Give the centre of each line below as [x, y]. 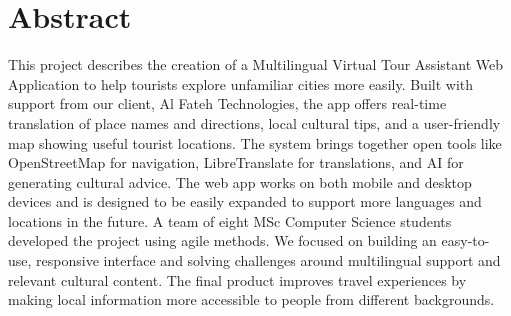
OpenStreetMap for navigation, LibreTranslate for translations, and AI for [236, 162]
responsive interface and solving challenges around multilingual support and [268, 260]
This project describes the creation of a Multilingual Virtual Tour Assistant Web [255, 64]
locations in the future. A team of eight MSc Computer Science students [230, 220]
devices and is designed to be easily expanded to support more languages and [245, 201]
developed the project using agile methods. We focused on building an [222, 240]
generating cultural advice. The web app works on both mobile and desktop [240, 181]
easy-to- [465, 240]
